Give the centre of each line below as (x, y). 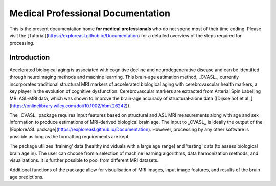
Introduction (30, 58)
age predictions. (27, 177)
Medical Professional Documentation (90, 13)
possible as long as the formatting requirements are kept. (70, 136)
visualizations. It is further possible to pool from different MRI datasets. (84, 160)
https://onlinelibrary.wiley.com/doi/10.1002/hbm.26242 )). (71, 106)
